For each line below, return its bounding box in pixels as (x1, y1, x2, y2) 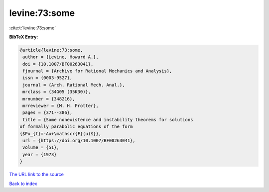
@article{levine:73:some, (19, 47, 83, 53)
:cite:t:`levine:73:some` (9, 25, 56, 31)
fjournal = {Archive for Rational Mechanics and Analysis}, (22, 68, 172, 74)
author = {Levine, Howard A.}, (22, 54, 99, 60)
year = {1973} (22, 152, 57, 157)
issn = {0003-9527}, (22, 75, 73, 81)
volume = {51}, (22, 145, 60, 150)
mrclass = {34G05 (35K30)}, (22, 89, 91, 95)
